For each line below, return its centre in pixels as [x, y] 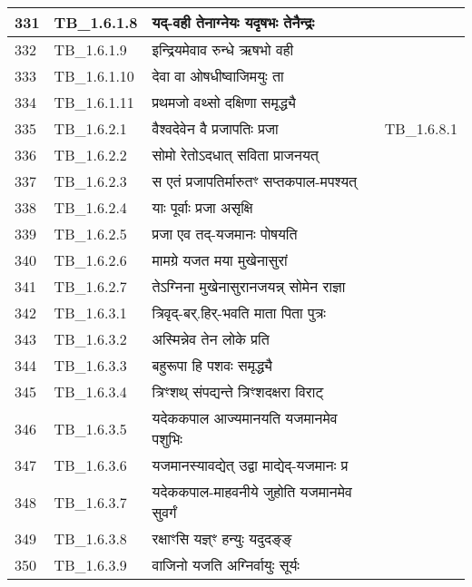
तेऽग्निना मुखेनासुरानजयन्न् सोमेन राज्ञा [249, 286]
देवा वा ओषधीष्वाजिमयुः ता [218, 76]
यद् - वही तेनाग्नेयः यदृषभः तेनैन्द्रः [233, 22]
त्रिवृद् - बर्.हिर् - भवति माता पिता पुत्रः [239, 313]
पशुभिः [167, 439]
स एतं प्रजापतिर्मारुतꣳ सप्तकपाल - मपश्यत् [255, 181]
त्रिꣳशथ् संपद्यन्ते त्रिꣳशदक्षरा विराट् [238, 391]
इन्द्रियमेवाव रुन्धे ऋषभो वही [223, 49]
